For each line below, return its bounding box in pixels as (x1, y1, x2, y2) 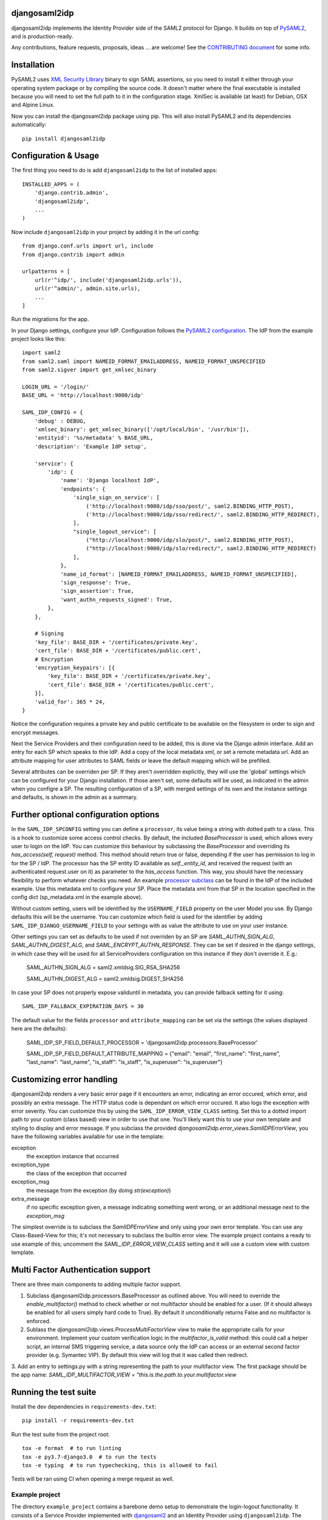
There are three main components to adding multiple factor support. (11, 1280, 182, 1288)
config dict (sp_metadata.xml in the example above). (11, 894, 143, 901)
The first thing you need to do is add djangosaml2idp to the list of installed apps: (11, 167, 218, 174)
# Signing (34, 630, 64, 637)
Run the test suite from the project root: (11, 1431, 110, 1438)
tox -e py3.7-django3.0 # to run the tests (22, 1453, 157, 1460)
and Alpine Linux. (11, 101, 55, 109)
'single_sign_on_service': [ (73, 494, 160, 501)
